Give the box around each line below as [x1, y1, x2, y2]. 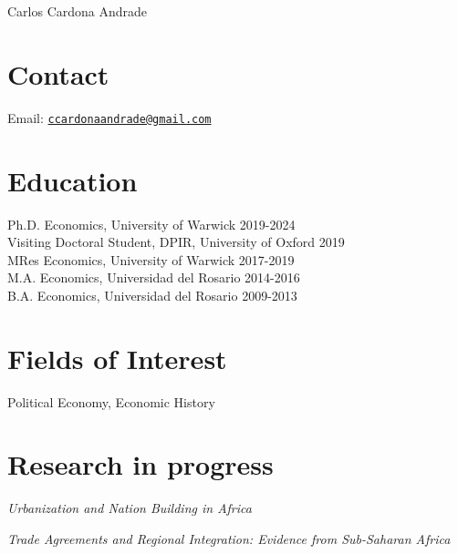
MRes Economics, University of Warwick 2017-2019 [7, 250, 295, 269]
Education [7, 161, 138, 199]
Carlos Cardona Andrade [7, 2, 148, 20]
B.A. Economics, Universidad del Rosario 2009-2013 [7, 285, 297, 304]
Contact [7, 55, 109, 92]
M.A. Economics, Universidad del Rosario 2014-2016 [7, 268, 300, 287]
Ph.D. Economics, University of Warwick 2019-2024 [7, 214, 296, 233]
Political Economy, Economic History [7, 392, 215, 411]
